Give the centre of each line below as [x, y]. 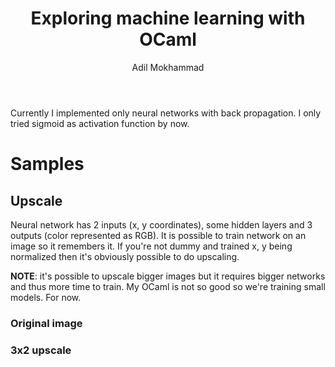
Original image [46, 323]
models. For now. [46, 297]
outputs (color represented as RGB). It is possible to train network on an [158, 235]
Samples [47, 164]
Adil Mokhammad [168, 67]
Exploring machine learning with [168, 18]
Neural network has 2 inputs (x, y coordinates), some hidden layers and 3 [161, 224]
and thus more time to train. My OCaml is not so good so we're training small [168, 286]
